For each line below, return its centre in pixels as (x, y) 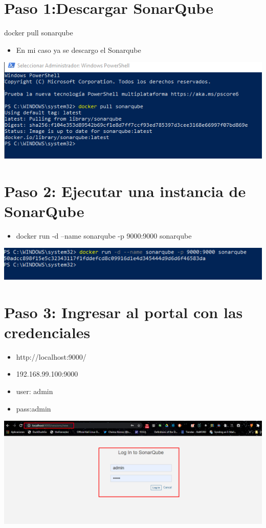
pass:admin (34, 408)
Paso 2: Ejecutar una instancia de (125, 191)
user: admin (35, 391)
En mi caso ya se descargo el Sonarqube (79, 50)
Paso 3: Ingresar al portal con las (124, 312)
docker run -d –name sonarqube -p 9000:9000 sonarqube (104, 235)
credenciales (47, 332)
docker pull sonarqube (39, 33)
